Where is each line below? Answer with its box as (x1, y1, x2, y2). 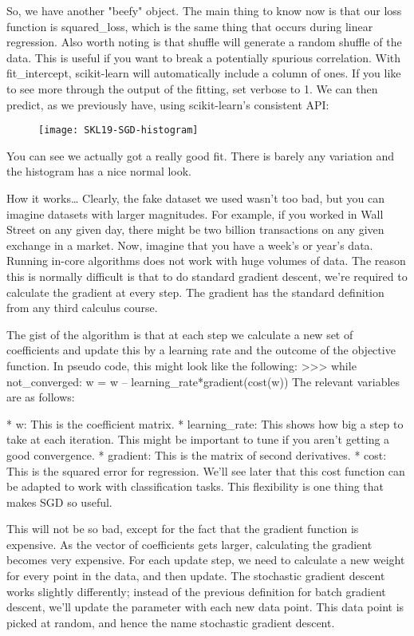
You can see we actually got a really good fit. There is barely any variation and (6, 147, 395, 164)
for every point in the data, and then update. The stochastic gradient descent (6, 567, 385, 584)
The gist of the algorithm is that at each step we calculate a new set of (6, 326, 353, 342)
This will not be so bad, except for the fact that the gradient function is (6, 520, 359, 537)
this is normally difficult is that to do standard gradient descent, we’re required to (6, 267, 408, 284)
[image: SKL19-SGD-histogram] (38, 124, 199, 136)
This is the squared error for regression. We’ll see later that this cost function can (6, 462, 405, 479)
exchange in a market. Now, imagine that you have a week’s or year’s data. (6, 236, 373, 253)
